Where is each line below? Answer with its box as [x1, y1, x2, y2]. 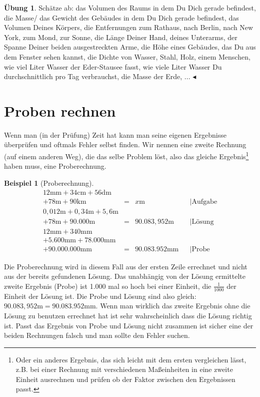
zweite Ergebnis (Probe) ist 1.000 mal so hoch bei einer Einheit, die [4, 280, 211, 291]
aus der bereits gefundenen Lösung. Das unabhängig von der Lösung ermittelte [4, 271, 245, 281]
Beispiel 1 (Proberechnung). [4, 177, 94, 188]
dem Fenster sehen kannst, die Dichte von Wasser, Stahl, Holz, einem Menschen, [4, 51, 250, 62]
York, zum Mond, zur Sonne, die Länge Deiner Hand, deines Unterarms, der [4, 32, 237, 42]
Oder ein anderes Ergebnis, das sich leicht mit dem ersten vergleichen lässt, [15, 354, 246, 364]
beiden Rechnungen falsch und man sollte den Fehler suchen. [4, 330, 190, 340]
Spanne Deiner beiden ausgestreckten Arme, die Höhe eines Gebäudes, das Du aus [4, 42, 256, 52]
